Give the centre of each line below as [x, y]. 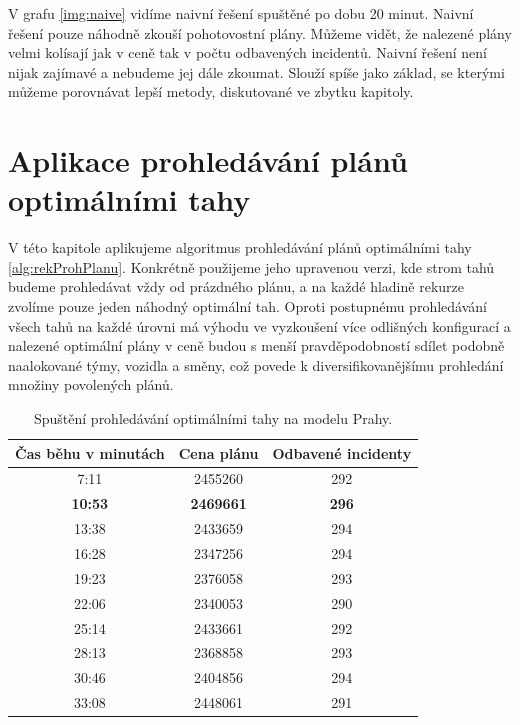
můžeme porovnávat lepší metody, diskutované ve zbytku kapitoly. [211, 91]
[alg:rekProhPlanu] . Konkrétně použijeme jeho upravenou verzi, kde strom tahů [251, 266]
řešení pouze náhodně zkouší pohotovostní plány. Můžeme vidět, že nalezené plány [260, 32]
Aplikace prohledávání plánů [208, 160]
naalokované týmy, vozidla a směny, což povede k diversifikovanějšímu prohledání [256, 364]
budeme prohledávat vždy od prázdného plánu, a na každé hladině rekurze [236, 286]
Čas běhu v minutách [90, 452]
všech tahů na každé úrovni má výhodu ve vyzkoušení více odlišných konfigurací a [259, 325]
